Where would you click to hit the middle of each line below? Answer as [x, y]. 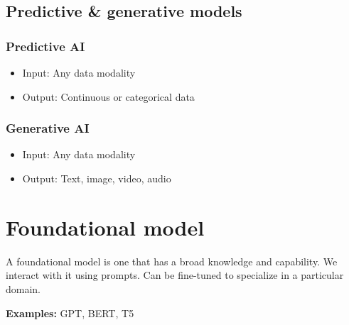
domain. [23, 288]
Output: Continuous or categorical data [108, 96]
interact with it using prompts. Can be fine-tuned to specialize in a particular [175, 275]
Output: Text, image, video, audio [97, 178]
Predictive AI [45, 46]
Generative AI [48, 128]
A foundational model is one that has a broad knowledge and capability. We [172, 261]
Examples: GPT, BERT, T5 [70, 313]
